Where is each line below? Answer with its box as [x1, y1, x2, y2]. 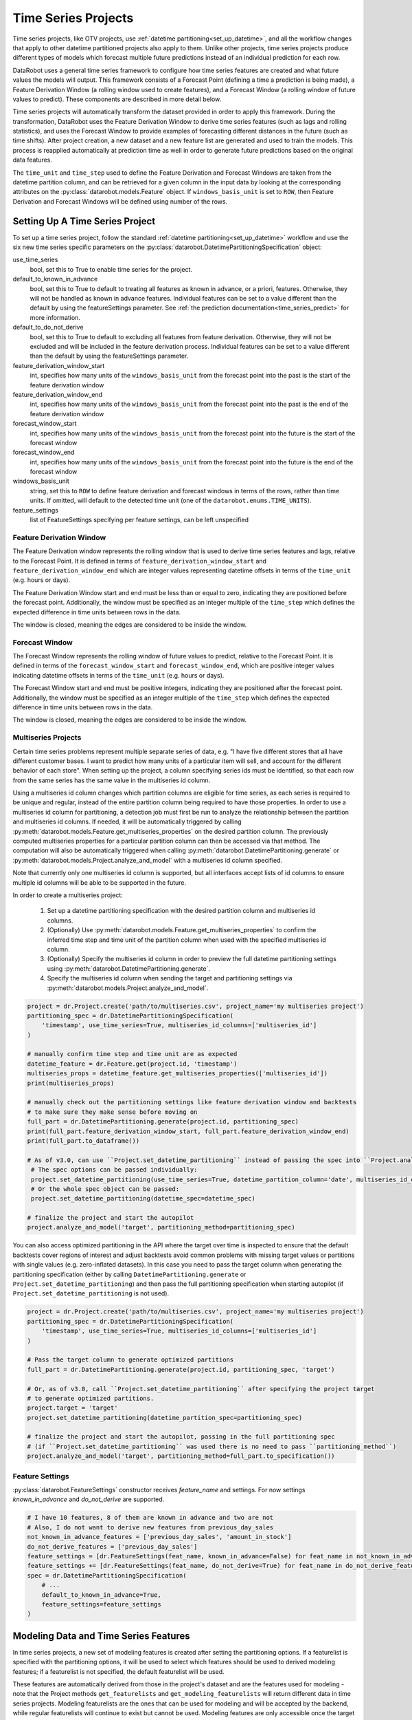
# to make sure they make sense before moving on [27, 1108, 198, 1116]
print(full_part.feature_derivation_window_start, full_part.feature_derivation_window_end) [27, 1127, 350, 1135]
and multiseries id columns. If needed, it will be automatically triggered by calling [12, 817, 242, 826]
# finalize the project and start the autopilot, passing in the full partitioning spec [27, 1433, 336, 1441]
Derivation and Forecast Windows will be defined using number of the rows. [12, 197, 228, 206]
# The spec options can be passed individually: [31, 1166, 198, 1174]
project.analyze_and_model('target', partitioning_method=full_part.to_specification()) [27, 1452, 336, 1460]
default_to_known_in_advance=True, [41, 1591, 161, 1599]
